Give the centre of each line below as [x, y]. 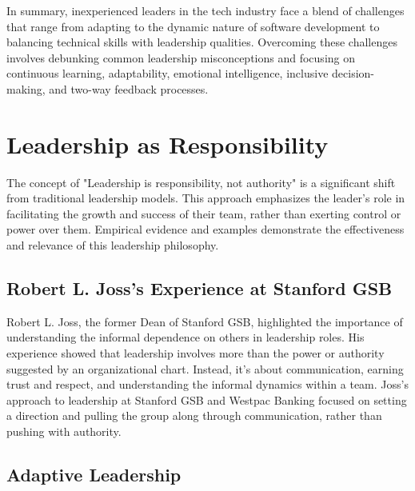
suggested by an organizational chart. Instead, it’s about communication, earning [205, 368]
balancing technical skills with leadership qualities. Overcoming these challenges [202, 42]
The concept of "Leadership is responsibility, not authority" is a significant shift [201, 182]
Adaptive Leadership [94, 474]
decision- [353, 73]
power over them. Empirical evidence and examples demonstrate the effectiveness [206, 229]
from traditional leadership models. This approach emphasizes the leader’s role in [206, 198]
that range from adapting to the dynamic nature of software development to [193, 26]
